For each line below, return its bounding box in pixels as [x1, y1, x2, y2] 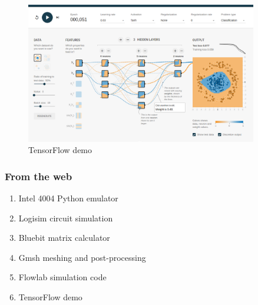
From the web [5, 168, 72, 183]
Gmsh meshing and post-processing [18, 251, 146, 263]
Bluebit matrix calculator [18, 231, 110, 244]
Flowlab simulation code [18, 271, 107, 283]
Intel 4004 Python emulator [18, 191, 118, 204]
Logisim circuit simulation [18, 211, 113, 224]
